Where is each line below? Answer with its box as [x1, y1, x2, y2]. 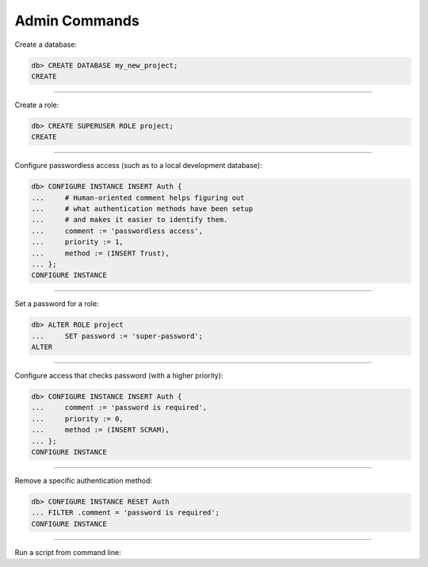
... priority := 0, [31, 414, 124, 423]
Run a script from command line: [14, 547, 122, 557]
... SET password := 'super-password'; [31, 331, 204, 340]
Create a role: [14, 100, 59, 109]
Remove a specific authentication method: [14, 476, 153, 485]
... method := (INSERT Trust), [31, 248, 170, 258]
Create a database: [14, 40, 77, 49]
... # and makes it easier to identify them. [31, 215, 228, 224]
